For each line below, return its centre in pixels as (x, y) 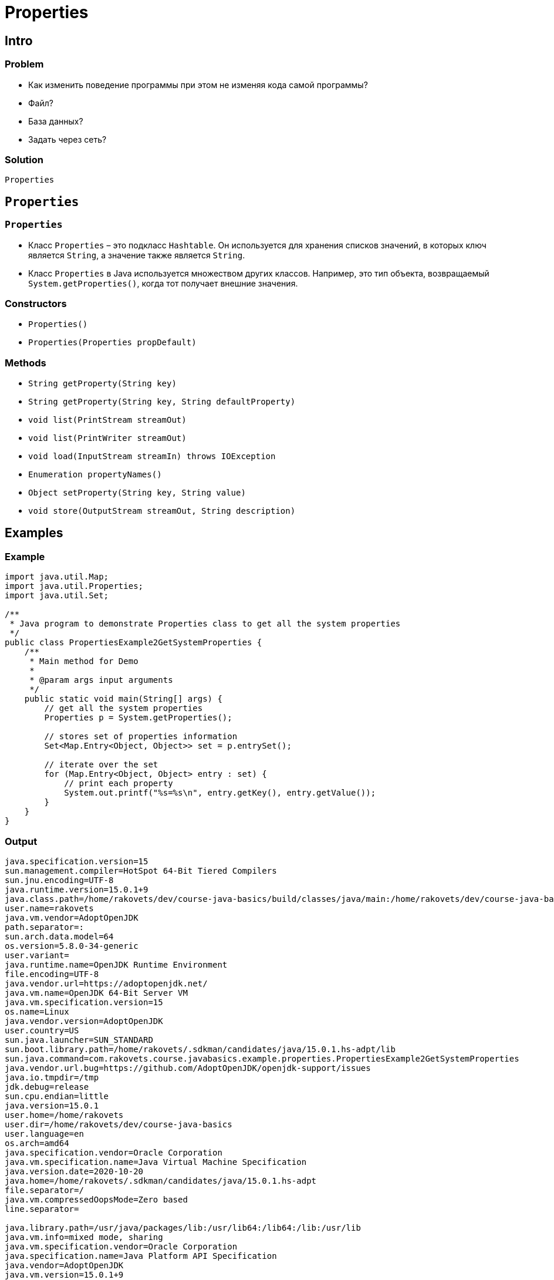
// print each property (119, 784)
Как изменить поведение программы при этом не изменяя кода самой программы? (198, 85)
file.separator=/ (44, 1190)
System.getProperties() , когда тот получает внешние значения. (163, 283)
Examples (34, 533)
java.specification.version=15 (77, 861)
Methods (26, 363)
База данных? (56, 121)
